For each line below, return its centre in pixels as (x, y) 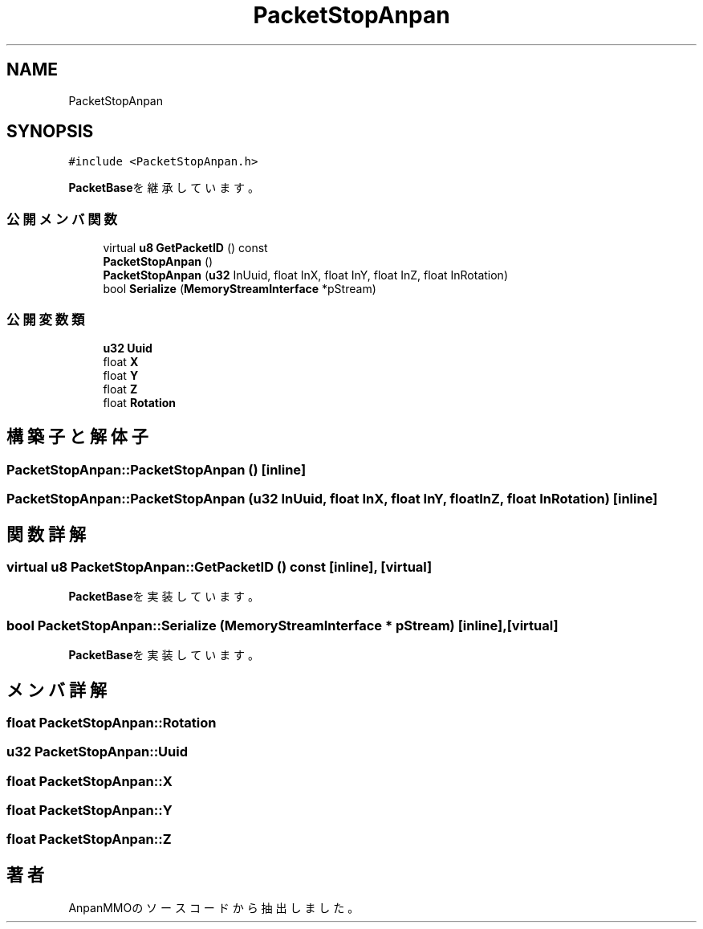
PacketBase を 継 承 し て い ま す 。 (164, 188)
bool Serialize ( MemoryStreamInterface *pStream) (240, 289)
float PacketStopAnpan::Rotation (112, 722)
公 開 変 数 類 (46, 319)
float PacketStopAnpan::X (89, 781)
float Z (120, 389)
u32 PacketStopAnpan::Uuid (98, 752)
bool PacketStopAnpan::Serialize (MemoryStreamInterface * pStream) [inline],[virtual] (282, 625)
